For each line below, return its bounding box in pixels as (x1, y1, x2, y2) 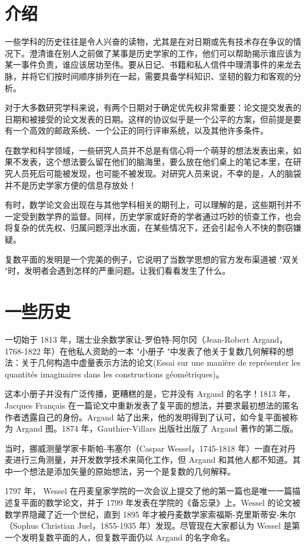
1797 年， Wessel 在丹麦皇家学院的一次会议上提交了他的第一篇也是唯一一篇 (5, 485, 292, 497)
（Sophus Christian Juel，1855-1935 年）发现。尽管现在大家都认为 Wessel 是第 (5, 519, 300, 532)
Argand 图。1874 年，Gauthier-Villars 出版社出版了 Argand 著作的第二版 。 (15, 422, 298, 435)
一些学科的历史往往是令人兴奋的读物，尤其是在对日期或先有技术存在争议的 (5, 35, 293, 48)
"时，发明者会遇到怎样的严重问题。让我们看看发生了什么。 (5, 264, 231, 277)
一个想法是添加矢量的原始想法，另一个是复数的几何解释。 (12, 465, 235, 477)
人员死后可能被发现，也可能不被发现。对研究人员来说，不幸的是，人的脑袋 (12, 167, 301, 180)
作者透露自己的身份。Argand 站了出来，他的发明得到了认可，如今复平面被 (5, 410, 290, 423)
